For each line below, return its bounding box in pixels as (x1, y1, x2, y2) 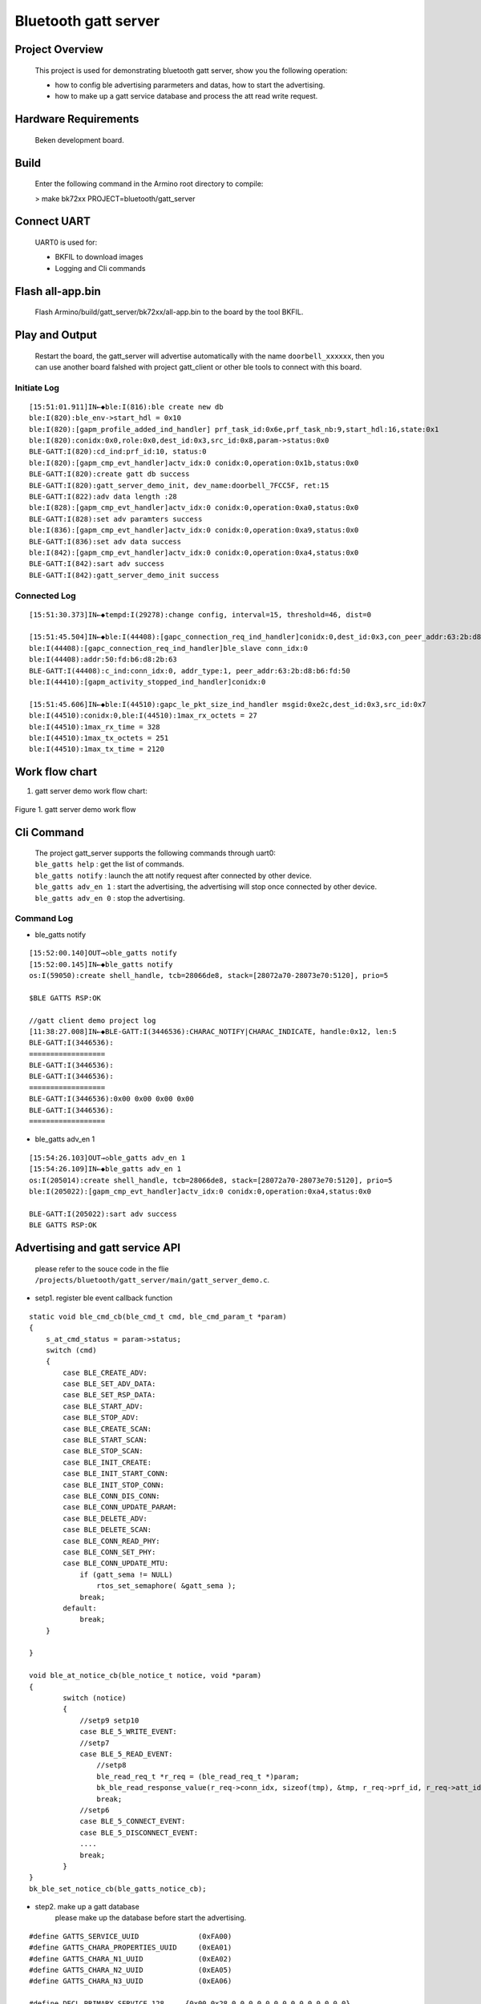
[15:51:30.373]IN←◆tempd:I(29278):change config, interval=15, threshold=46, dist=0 (29, 610, 372, 619)
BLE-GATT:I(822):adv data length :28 (29, 492, 178, 501)
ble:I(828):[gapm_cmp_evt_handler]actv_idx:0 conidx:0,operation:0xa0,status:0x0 (29, 503, 359, 512)
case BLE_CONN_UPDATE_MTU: (63, 1559, 169, 1568)
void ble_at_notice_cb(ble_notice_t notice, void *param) (29, 1671, 262, 1680)
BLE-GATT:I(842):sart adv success (29, 560, 164, 568)
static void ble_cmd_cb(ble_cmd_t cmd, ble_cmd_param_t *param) (29, 1311, 288, 1321)
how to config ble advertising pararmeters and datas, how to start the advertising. (55, 80, 325, 90)
